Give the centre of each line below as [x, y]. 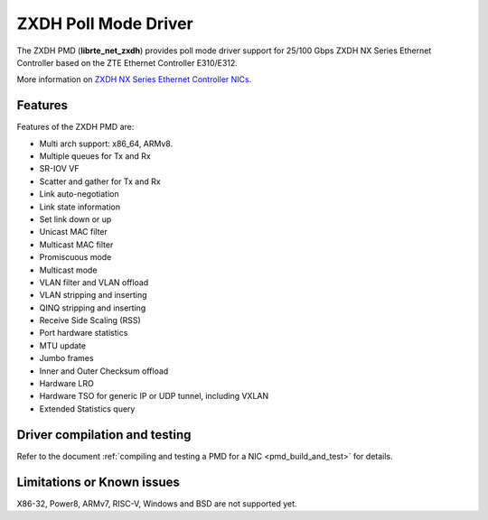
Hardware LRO [66, 384]
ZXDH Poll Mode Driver [105, 23]
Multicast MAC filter [76, 245]
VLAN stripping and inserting [93, 295]
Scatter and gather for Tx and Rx [100, 181]
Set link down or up [75, 219]
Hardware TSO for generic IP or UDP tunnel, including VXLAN [154, 396]
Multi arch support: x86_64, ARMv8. [106, 144]
